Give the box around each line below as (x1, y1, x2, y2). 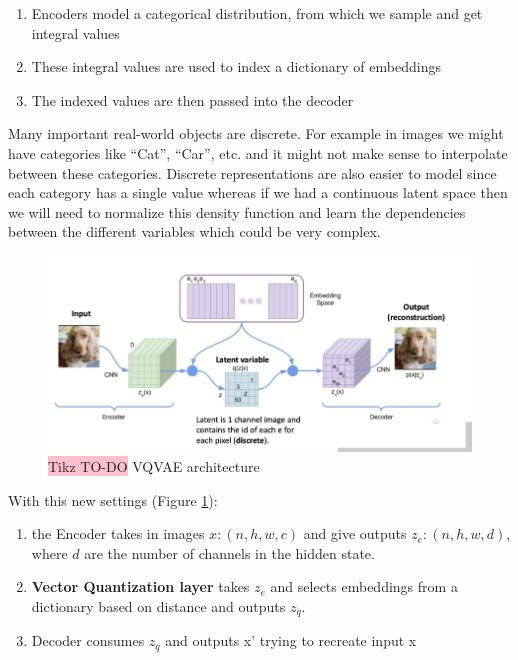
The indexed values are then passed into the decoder (31, 89, 354, 110)
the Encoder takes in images (31, 523, 205, 544)
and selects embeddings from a (270, 576, 458, 597)
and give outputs (303, 523, 407, 544)
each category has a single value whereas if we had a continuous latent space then (8, 182, 508, 203)
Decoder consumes (31, 630, 145, 651)
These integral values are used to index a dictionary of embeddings (31, 56, 441, 77)
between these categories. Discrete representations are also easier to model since (8, 162, 497, 183)
